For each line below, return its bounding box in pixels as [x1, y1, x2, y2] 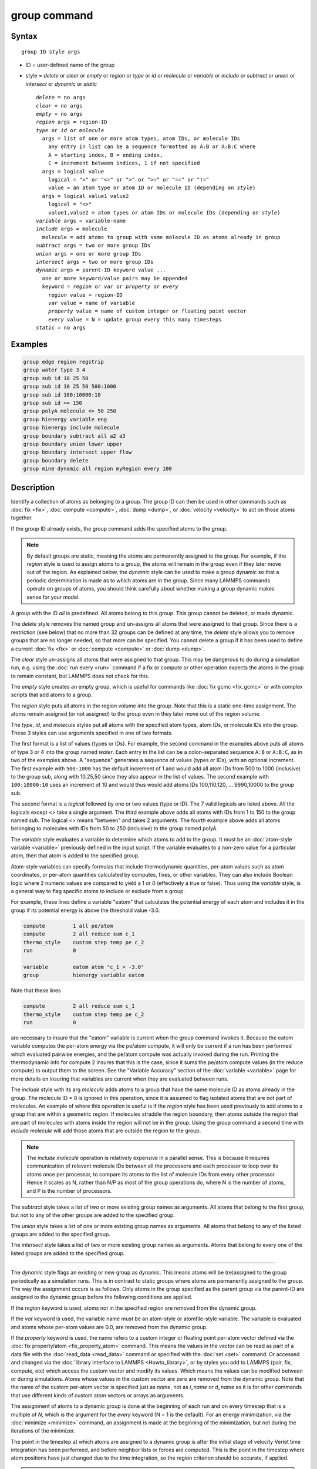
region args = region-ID [36, 119, 107, 126]
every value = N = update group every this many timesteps [48, 316, 222, 323]
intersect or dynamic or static [25, 80, 97, 88]
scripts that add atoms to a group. [11, 691, 93, 699]
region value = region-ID [48, 291, 123, 298]
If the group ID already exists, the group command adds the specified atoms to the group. [11, 525, 228, 532]
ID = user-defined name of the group [25, 61, 115, 68]
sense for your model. [26, 593, 80, 601]
